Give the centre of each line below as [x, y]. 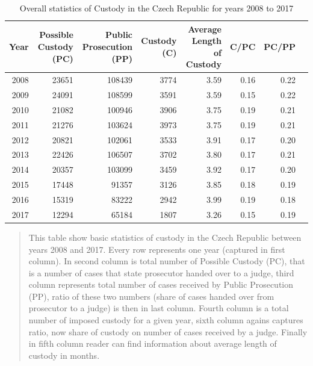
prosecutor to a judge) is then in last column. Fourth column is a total [159, 308]
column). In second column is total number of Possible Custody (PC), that [167, 261]
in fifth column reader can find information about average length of [153, 343]
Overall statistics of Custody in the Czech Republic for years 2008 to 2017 [156, 8]
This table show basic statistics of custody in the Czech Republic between [165, 237]
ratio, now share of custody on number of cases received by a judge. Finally [168, 331]
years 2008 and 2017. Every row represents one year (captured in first [157, 249]
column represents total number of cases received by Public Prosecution [161, 284]
